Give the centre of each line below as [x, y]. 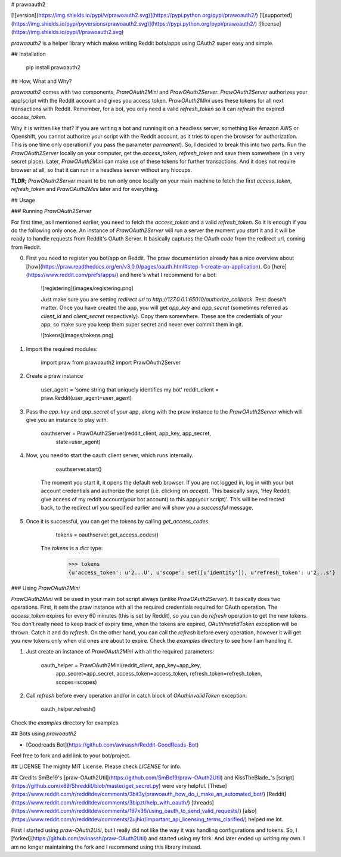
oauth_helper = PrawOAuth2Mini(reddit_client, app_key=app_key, [121, 665]
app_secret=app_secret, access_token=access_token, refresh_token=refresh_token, [159, 674]
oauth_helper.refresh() [68, 709]
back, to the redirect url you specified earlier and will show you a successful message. [147, 508]
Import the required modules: [62, 349]
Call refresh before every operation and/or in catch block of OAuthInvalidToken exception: [137, 695]
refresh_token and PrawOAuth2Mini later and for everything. [85, 189]
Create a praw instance [55, 376]
